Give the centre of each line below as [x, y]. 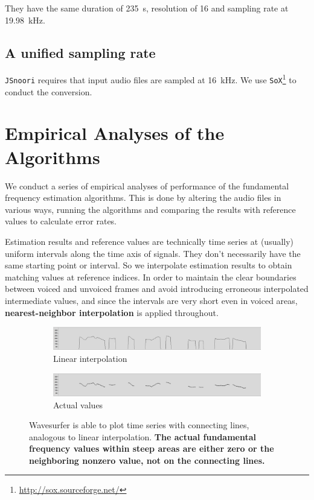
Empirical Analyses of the [115, 133]
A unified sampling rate [80, 52]
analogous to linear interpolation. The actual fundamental [143, 436]
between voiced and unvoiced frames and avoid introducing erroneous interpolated [157, 289]
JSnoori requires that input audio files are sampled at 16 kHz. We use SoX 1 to [151, 79]
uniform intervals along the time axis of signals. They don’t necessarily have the [153, 253]
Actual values [78, 404]
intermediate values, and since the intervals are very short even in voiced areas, [151, 300]
